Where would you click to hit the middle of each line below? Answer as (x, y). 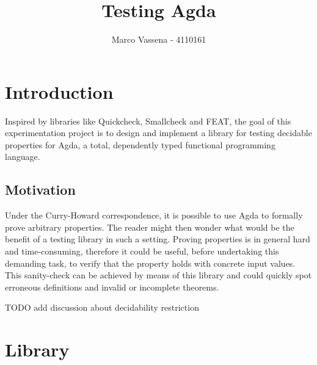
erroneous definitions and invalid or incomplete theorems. (112, 287)
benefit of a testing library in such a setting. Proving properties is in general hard (158, 239)
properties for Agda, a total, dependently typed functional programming (140, 144)
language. (23, 157)
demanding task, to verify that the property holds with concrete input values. (150, 263)
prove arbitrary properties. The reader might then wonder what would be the (150, 227)
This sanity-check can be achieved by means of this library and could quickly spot (158, 275)
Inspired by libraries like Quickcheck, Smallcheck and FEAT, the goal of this (148, 121)
